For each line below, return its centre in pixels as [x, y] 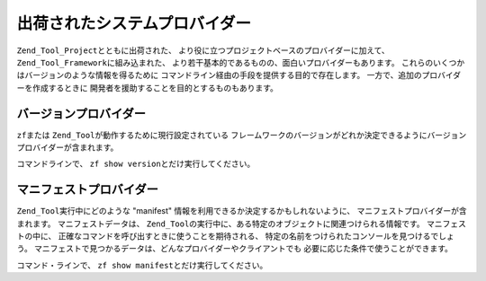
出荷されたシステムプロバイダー [134, 23]
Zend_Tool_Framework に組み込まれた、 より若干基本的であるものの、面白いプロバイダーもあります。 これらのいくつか [241, 62]
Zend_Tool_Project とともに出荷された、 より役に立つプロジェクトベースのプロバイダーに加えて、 [203, 50]
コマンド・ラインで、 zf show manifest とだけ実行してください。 [142, 265]
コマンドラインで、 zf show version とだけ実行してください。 [136, 164]
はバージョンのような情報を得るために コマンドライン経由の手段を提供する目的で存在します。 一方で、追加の [219, 75]
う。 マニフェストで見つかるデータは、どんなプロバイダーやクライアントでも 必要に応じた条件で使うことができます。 [235, 249]
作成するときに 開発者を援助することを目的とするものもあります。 [155, 88]
